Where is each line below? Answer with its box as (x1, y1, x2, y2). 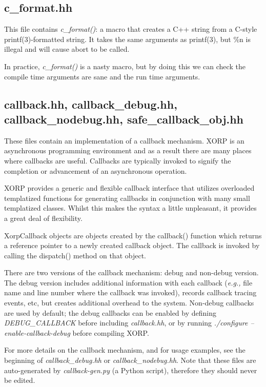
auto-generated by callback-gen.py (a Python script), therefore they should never (4, 364, 257, 375)
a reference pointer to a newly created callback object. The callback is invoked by (4, 240, 260, 251)
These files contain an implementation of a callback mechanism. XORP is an (4, 135, 244, 146)
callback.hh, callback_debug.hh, (4, 96, 177, 112)
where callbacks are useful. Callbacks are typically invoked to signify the (4, 155, 231, 166)
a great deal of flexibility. (4, 212, 83, 223)
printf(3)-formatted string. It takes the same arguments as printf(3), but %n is (4, 33, 251, 44)
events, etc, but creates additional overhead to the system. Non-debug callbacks (4, 297, 254, 308)
